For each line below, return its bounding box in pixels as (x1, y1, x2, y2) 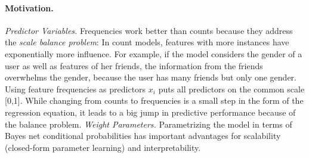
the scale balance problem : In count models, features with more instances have (5, 36, 289, 48)
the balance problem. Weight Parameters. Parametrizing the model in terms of (5, 117, 292, 130)
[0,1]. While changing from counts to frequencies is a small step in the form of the (5, 94, 304, 107)
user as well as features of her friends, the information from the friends (5, 59, 263, 72)
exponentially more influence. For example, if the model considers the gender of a (5, 47, 302, 60)
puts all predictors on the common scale (158, 82, 305, 95)
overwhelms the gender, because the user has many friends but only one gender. (5, 71, 297, 83)
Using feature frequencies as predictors (5, 82, 146, 95)
